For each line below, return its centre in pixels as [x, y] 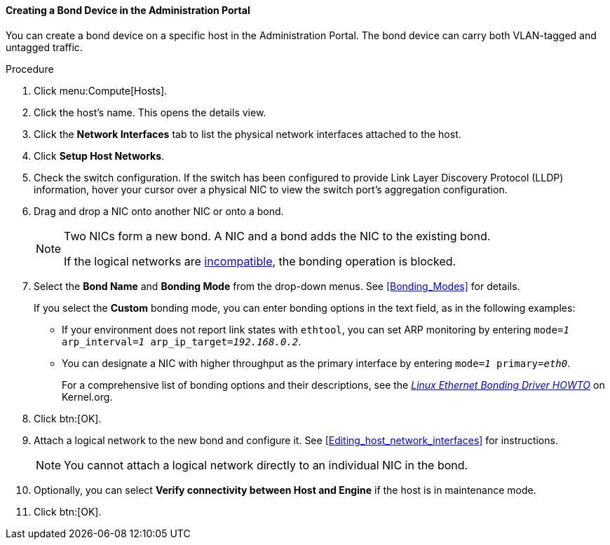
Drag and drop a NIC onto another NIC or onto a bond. [159, 211]
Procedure [30, 69]
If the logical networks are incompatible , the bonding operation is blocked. [260, 261]
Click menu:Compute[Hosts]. [101, 90]
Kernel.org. [87, 396]
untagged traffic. [44, 47]
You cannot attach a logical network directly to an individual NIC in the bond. [266, 465]
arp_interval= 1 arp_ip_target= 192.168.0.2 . [182, 341]
